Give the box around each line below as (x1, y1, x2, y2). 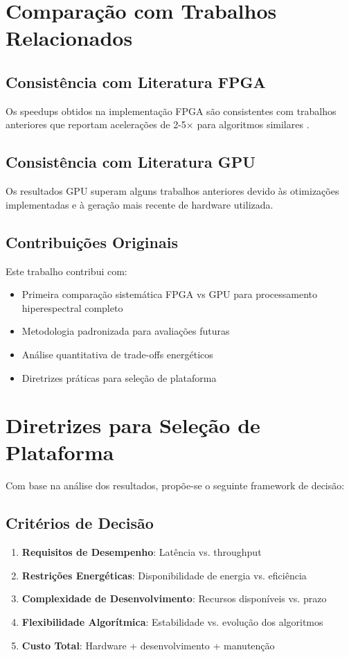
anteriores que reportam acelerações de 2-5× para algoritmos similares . (6, 117, 310, 132)
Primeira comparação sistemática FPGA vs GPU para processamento (21, 287, 317, 301)
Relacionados (6, 24, 133, 52)
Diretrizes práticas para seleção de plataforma (21, 370, 217, 385)
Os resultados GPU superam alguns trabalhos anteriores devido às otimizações (6, 184, 339, 198)
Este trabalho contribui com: (6, 263, 127, 278)
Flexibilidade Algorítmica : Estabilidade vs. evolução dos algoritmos (21, 615, 323, 629)
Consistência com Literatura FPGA (6, 71, 266, 92)
